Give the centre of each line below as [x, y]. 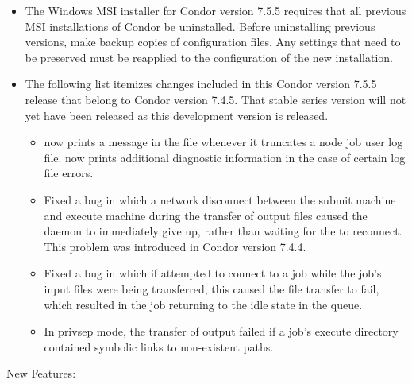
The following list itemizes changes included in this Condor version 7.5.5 [201, 84]
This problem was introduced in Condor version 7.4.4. [175, 246]
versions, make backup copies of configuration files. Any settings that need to [213, 42]
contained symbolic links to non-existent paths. [159, 346]
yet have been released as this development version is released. [177, 115]
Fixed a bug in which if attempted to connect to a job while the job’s [213, 273]
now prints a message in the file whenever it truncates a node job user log [223, 142]
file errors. [69, 173]
